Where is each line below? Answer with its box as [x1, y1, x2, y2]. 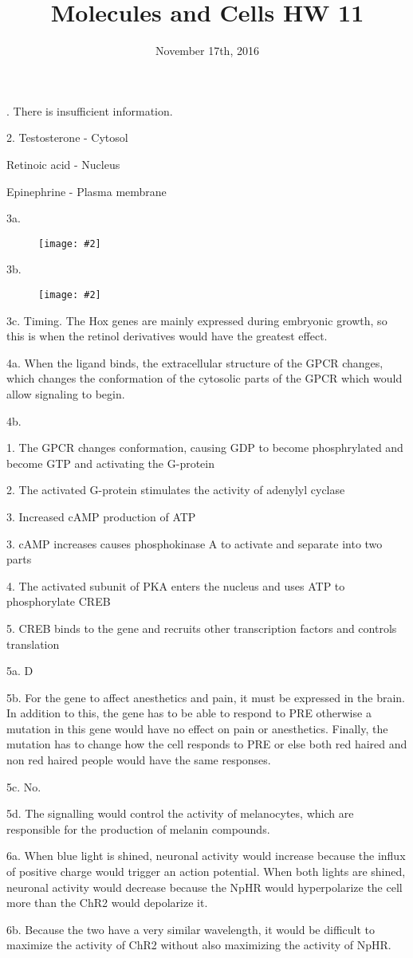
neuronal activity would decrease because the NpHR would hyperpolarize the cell [6, 878, 403, 895]
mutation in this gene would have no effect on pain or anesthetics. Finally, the [6, 720, 388, 736]
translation [6, 635, 60, 652]
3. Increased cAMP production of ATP [6, 508, 196, 524]
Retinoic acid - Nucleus [6, 155, 120, 172]
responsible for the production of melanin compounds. [6, 820, 270, 837]
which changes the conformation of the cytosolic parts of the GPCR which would [6, 370, 403, 387]
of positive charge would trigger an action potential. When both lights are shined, [6, 863, 406, 880]
